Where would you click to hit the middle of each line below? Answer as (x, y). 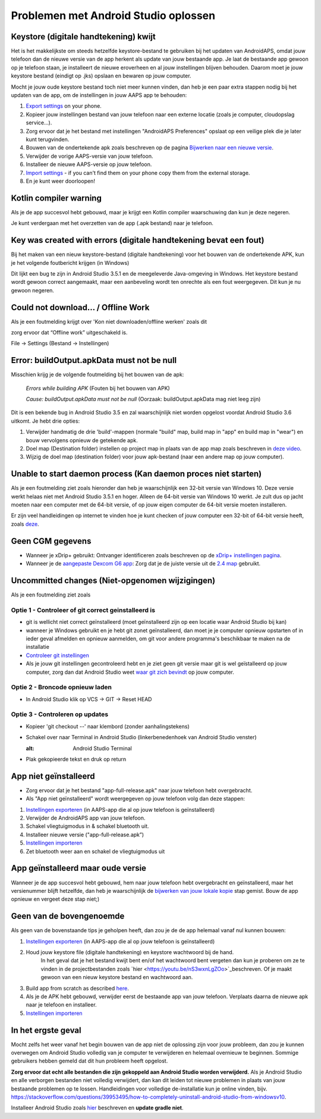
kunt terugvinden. (48, 139)
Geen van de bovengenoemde (68, 916)
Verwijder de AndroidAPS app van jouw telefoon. (86, 818)
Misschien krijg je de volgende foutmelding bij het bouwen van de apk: (97, 374)
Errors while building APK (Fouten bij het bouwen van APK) (98, 388)
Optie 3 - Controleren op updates (60, 714)
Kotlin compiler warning (56, 198)
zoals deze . (25, 524)
